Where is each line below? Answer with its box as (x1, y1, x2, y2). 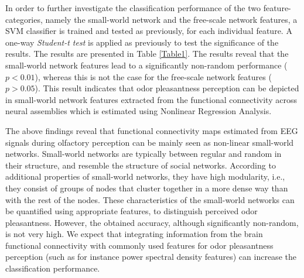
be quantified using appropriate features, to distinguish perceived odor (5, 205, 258, 217)
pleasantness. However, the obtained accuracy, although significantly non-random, (5, 216, 299, 228)
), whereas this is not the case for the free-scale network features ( (35, 70, 272, 83)
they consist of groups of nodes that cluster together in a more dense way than (5, 181, 288, 194)
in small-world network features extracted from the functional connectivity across (5, 93, 297, 105)
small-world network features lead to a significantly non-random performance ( (5, 59, 288, 71)
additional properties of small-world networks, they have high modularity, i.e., (5, 170, 285, 183)
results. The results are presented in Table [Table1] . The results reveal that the (5, 47, 289, 60)
